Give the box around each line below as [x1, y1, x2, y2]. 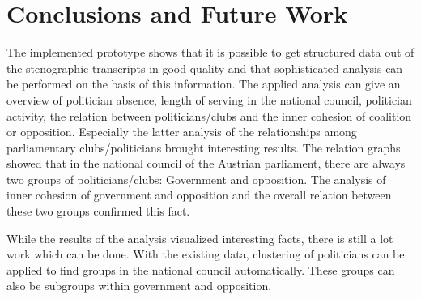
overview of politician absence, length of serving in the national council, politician [6, 91, 412, 108]
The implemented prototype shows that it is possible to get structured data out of [6, 44, 415, 61]
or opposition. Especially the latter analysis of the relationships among [6, 123, 357, 140]
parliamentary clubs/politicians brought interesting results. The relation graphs [6, 139, 401, 156]
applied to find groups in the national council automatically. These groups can [6, 261, 395, 278]
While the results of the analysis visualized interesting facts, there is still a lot [6, 229, 393, 246]
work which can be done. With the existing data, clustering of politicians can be [6, 246, 405, 263]
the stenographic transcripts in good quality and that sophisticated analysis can [6, 59, 403, 76]
